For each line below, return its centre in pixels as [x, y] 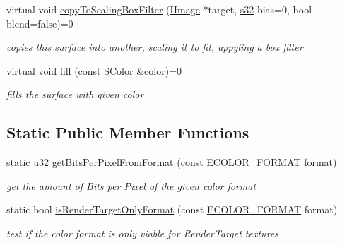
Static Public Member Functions [128, 132]
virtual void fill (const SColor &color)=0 [94, 70]
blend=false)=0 [40, 23]
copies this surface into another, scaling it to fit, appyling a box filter [155, 47]
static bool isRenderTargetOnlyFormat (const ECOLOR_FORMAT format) [172, 209]
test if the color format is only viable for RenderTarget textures [142, 233]
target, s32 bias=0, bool [260, 9]
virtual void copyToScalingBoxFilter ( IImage [103, 9]
